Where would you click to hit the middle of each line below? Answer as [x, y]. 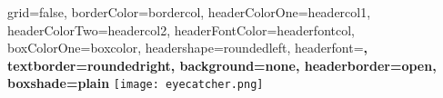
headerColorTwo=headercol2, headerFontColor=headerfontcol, [181, 29]
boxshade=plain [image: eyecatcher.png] [136, 83]
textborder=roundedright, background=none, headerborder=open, [222, 65]
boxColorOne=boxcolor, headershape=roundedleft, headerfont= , [188, 48]
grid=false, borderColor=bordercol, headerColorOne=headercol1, [189, 12]
